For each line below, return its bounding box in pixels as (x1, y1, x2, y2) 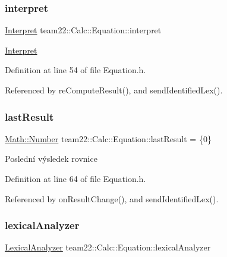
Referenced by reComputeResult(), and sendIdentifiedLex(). (5, 84, 223, 96)
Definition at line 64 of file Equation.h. (5, 173, 146, 184)
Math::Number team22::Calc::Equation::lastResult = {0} (5, 132, 212, 145)
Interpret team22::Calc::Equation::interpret (5, 24, 162, 36)
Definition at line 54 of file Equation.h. (5, 64, 146, 76)
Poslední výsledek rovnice (5, 152, 97, 165)
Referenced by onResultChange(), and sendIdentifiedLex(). (5, 192, 219, 205)
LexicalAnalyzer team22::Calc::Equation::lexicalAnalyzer (5, 241, 211, 253)
